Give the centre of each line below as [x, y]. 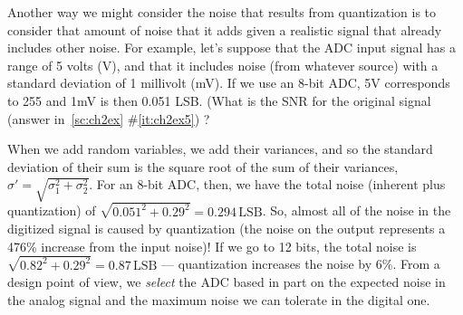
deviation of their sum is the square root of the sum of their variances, [203, 166]
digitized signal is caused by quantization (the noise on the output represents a [227, 229]
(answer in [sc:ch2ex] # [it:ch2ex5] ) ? [109, 118]
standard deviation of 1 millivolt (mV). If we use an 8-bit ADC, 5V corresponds [229, 83]
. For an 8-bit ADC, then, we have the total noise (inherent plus [267, 184]
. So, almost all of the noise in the [357, 210]
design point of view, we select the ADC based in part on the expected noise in [227, 282]
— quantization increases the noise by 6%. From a [301, 264]
